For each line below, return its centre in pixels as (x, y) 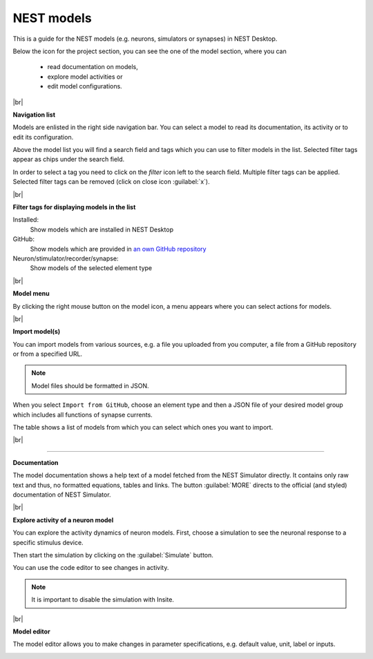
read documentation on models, (93, 67)
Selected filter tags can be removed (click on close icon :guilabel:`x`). (111, 182)
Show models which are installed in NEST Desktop (102, 229)
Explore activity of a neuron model (63, 520)
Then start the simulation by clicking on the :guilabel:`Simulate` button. (113, 555)
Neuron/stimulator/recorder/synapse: (66, 258)
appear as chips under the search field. (69, 160)
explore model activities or (85, 77)
